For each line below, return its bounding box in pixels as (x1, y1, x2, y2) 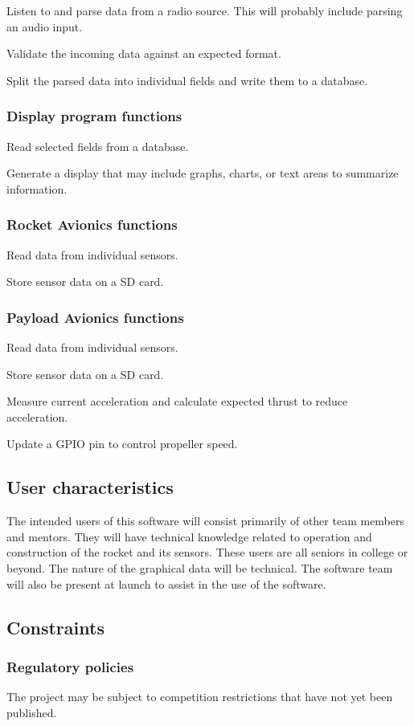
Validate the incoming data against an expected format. (6, 45, 281, 62)
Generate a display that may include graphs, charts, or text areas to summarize (6, 165, 399, 181)
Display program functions (6, 106, 182, 126)
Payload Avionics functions (6, 307, 184, 327)
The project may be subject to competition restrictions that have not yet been (6, 688, 393, 705)
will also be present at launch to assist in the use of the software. (6, 575, 326, 592)
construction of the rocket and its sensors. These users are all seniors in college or (6, 544, 408, 561)
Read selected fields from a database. (6, 137, 189, 154)
